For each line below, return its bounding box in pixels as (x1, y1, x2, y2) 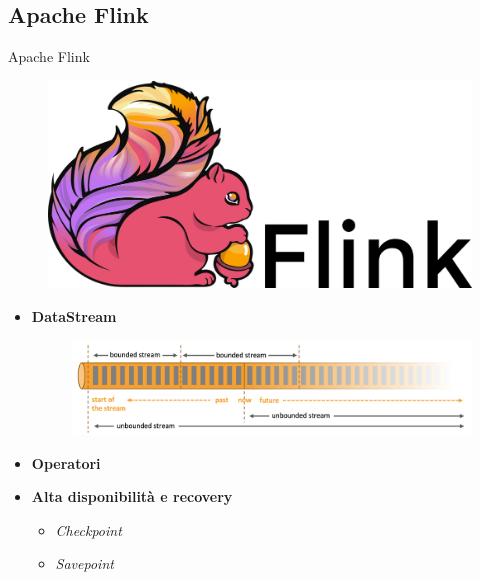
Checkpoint (55, 519, 122, 540)
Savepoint (55, 553, 114, 574)
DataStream (31, 305, 117, 326)
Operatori (31, 452, 101, 473)
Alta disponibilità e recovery (31, 486, 233, 507)
